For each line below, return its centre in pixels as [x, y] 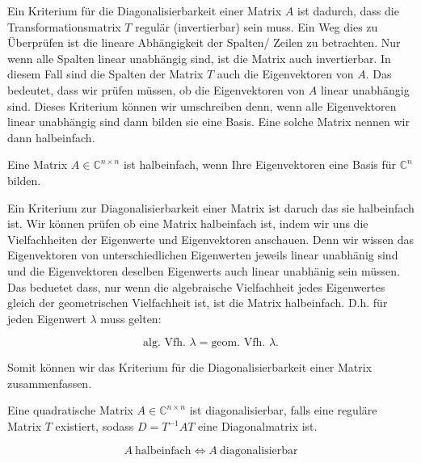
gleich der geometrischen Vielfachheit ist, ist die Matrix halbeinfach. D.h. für [198, 303]
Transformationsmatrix [64, 26]
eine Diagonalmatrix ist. [258, 426]
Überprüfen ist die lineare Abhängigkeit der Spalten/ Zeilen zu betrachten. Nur [204, 42]
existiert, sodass [95, 426]
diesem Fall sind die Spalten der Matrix [105, 74]
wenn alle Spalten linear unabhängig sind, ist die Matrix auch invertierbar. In [199, 58]
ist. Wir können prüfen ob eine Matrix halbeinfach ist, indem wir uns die [188, 223]
